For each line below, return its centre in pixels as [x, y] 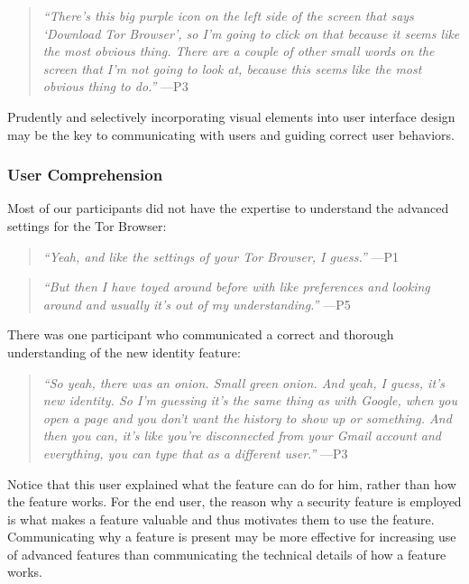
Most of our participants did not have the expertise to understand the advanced [228, 208]
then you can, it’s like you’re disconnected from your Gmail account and [242, 436]
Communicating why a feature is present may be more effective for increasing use [232, 537]
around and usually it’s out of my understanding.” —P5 [197, 304]
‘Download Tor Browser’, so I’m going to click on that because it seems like [251, 33]
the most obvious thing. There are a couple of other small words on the [239, 51]
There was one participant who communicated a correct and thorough [201, 334]
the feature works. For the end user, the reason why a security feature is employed [234, 501]
